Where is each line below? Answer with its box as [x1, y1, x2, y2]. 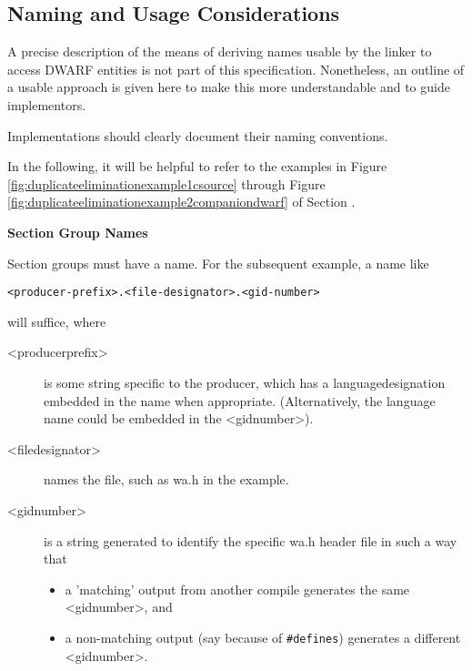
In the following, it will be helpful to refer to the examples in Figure [7, 157, 387, 176]
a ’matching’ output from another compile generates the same [65, 579, 410, 598]
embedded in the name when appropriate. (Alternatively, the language [44, 391, 436, 410]
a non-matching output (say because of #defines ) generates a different [65, 627, 461, 646]
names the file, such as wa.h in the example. [44, 470, 289, 489]
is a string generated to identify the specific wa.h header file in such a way [44, 531, 457, 550]
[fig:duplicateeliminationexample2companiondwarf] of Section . [7, 192, 356, 211]
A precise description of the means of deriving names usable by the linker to [7, 42, 432, 61]
